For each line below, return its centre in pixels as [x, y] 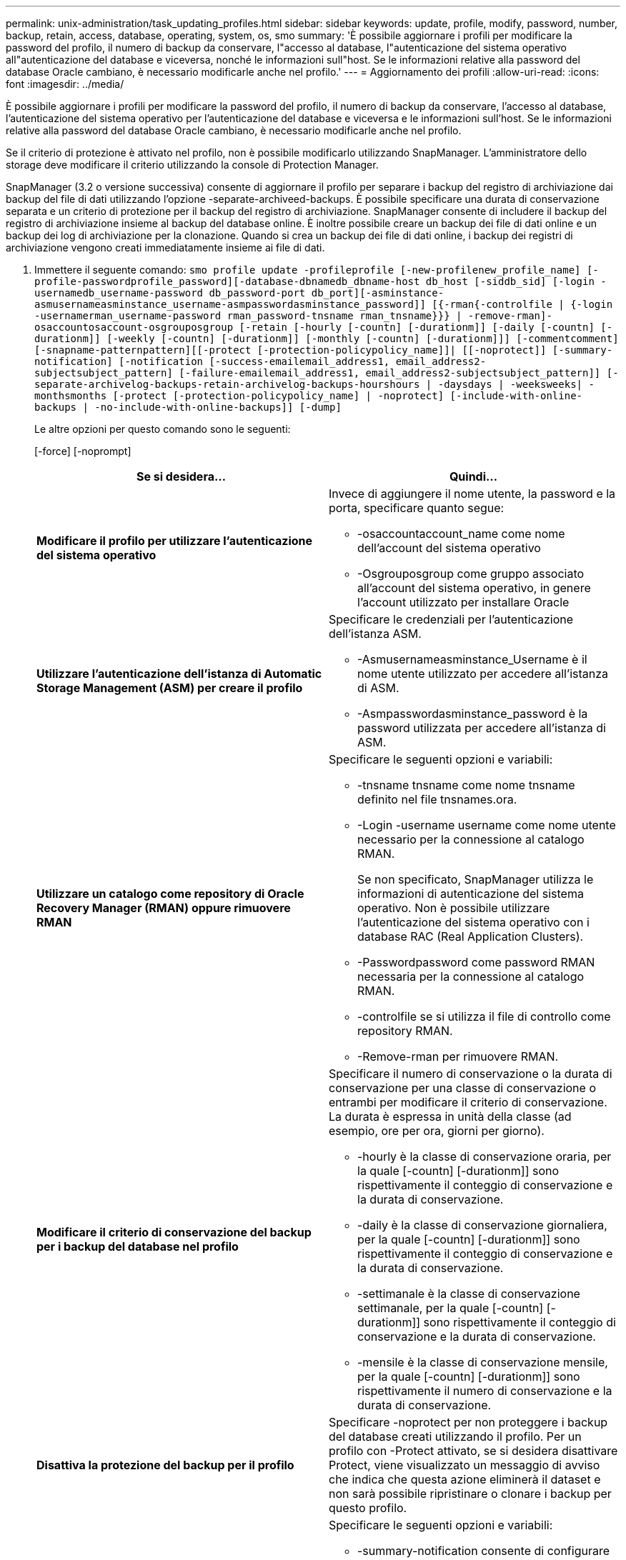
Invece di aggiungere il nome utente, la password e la [472, 494]
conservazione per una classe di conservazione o [462, 1088]
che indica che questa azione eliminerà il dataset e [465, 1479]
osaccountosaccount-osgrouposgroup [134, 327]
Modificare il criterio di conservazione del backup [174, 1232]
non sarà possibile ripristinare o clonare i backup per [470, 1494]
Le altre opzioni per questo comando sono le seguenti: [163, 429]
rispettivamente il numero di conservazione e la [485, 1391]
